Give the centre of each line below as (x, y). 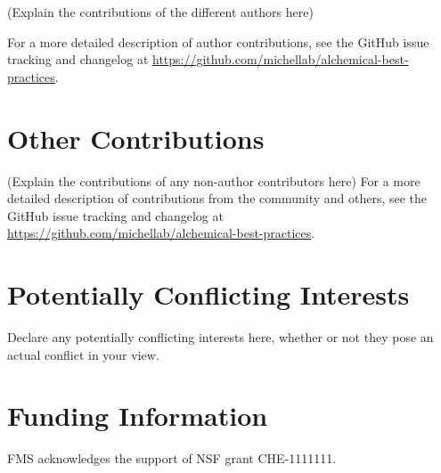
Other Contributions (136, 138)
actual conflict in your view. (83, 354)
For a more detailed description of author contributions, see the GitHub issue (218, 41)
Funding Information (138, 416)
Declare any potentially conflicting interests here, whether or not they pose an (220, 337)
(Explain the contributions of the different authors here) (160, 12)
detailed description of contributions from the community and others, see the (217, 198)
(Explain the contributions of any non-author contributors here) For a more (214, 180)
